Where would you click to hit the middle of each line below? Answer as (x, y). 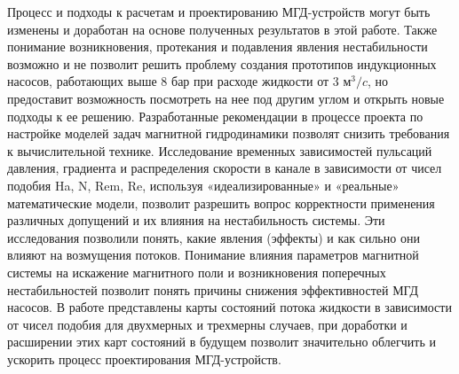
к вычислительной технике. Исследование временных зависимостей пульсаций (220, 150)
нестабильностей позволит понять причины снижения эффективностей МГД (213, 289)
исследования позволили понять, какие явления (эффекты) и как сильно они (214, 237)
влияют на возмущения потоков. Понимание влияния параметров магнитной (213, 255)
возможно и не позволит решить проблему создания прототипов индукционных (222, 63)
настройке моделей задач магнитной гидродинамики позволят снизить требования (229, 133)
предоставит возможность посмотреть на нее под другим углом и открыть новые (226, 98)
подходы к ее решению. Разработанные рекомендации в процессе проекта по (215, 116)
